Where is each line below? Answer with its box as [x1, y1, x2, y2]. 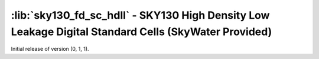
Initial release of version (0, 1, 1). [11, 46, 89, 53]
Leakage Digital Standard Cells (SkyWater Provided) [11, 25, 272, 38]
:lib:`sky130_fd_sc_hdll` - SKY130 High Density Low [11, 9, 270, 22]
